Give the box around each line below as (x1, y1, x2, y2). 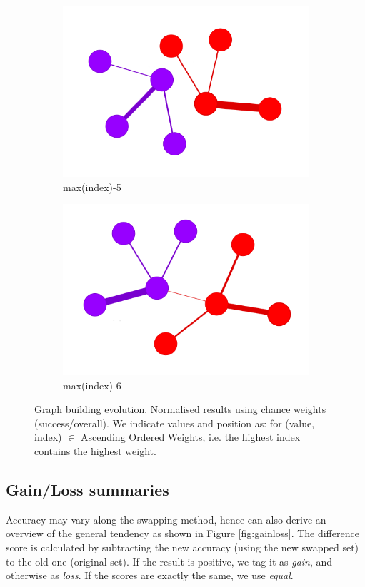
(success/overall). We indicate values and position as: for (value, (34, 415, 315, 430)
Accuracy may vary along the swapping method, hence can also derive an (6, 511, 326, 526)
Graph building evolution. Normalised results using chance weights (34, 402, 326, 417)
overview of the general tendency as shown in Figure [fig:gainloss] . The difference (6, 526, 359, 541)
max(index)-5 (63, 179, 121, 194)
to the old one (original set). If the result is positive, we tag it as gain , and (6, 553, 333, 568)
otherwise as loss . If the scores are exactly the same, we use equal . (6, 568, 294, 583)
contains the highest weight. (34, 443, 156, 458)
